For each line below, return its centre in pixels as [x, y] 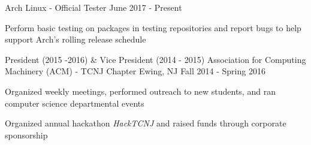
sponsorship [26, 135]
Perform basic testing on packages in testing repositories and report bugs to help [153, 27]
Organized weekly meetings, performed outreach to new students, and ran [140, 91]
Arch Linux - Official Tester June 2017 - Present [93, 7]
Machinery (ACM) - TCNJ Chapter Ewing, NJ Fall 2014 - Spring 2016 [135, 71]
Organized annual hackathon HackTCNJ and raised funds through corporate [146, 123]
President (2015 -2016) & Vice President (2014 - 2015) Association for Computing [155, 59]
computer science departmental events [75, 103]
